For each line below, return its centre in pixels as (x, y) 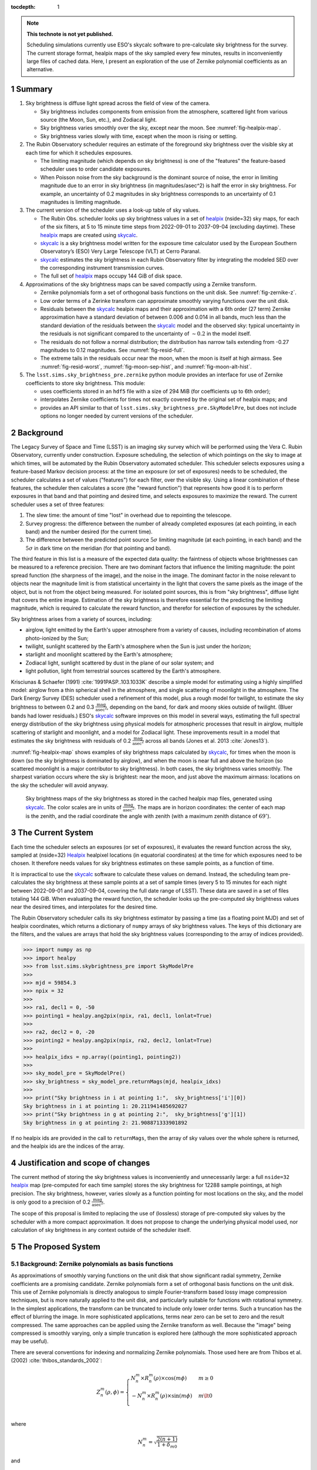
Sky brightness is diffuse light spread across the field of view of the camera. (118, 103)
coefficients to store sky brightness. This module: (85, 383)
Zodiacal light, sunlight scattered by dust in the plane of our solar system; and (120, 663)
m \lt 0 (205, 1396)
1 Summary (32, 89)
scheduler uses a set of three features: (58, 504)
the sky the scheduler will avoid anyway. (60, 785)
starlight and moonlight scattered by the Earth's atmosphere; (99, 654)
